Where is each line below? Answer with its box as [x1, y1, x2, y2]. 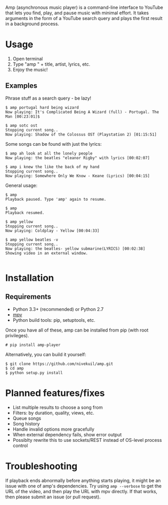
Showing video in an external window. [5, 250, 88, 256]
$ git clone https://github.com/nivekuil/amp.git [5, 361, 114, 366]
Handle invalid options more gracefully [12, 426, 95, 432]
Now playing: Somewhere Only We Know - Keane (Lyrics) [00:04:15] [5, 173, 150, 179]
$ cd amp [5, 365, 24, 371]
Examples [5, 82, 37, 90]
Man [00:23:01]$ [5, 114, 40, 119]
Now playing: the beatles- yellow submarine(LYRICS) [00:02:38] [5, 246, 145, 251]
